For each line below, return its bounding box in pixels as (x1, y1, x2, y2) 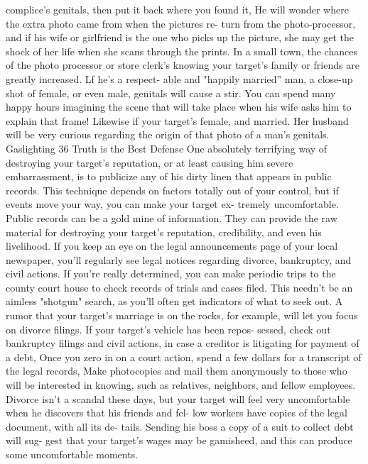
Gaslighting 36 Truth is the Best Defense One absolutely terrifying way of (6, 140, 328, 155)
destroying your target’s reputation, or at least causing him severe (6, 155, 293, 170)
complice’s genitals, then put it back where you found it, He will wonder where (6, 2, 349, 16)
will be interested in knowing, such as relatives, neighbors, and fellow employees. (6, 377, 356, 392)
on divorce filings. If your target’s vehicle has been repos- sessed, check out (6, 321, 331, 336)
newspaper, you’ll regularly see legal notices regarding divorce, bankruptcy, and (6, 252, 352, 267)
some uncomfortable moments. (6, 447, 139, 461)
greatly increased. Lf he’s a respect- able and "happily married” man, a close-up (6, 71, 353, 86)
